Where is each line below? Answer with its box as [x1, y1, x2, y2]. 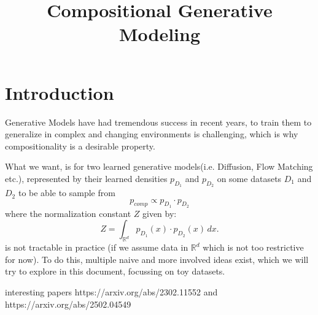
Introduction [5, 80, 114, 105]
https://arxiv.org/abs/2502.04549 [5, 297, 131, 310]
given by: [142, 207, 177, 219]
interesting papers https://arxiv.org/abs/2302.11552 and [5, 286, 218, 298]
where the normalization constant [5, 207, 131, 219]
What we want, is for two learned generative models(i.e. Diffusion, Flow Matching [5, 160, 313, 173]
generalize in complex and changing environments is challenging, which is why [5, 127, 298, 140]
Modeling [118, 21, 201, 47]
